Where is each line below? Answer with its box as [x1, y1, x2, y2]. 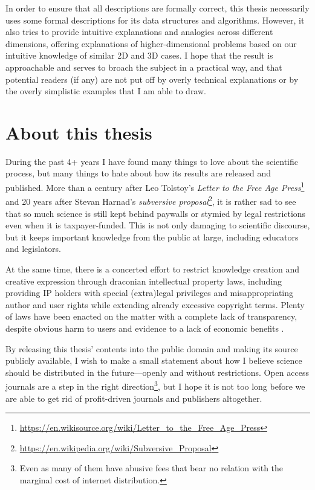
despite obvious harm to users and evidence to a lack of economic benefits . [5, 321, 284, 334]
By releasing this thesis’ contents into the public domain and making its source [5, 342, 298, 355]
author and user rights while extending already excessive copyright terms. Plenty [5, 298, 305, 311]
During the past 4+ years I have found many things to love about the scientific [5, 155, 298, 167]
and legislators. [5, 242, 61, 255]
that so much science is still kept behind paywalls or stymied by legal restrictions [5, 207, 306, 219]
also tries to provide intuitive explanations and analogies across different [5, 25, 273, 38]
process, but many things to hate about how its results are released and [5, 167, 271, 179]
